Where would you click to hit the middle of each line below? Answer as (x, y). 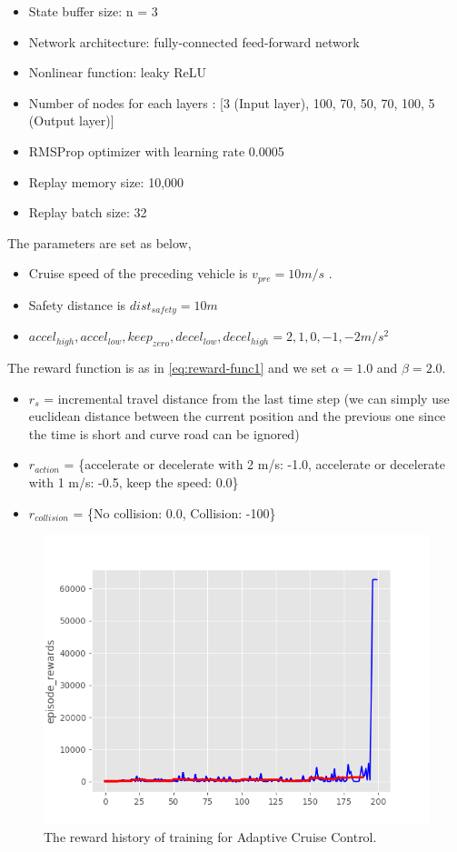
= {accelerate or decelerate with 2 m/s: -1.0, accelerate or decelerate (255, 464)
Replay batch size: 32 (88, 212)
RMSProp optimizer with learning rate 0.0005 (156, 150)
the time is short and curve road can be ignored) (164, 433)
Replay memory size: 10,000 (106, 181)
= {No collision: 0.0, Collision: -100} (174, 512)
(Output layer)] (71, 120)
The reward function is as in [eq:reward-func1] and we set (167, 368)
